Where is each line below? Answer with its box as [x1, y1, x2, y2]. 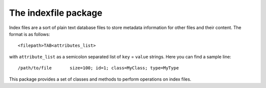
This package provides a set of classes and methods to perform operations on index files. [9, 76, 192, 82]
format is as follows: [9, 31, 50, 37]
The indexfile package [9, 7, 103, 18]
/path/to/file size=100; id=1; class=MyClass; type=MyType [18, 65, 179, 71]
